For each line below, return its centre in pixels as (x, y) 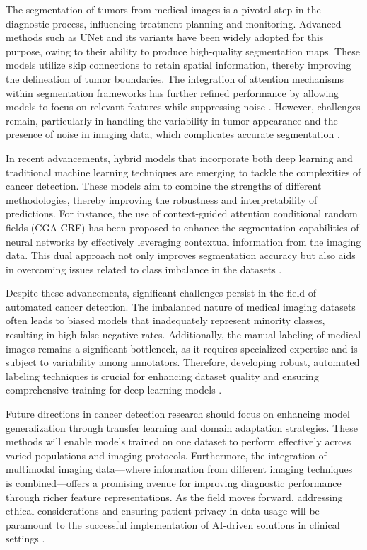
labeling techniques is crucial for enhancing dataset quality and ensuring (162, 376)
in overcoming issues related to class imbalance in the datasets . (144, 269)
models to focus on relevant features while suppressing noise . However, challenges (183, 107)
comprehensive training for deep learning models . (114, 390)
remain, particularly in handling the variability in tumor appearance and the (172, 120)
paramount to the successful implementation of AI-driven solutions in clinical (173, 524)
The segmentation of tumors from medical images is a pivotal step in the (163, 9)
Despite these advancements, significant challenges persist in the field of (161, 293)
